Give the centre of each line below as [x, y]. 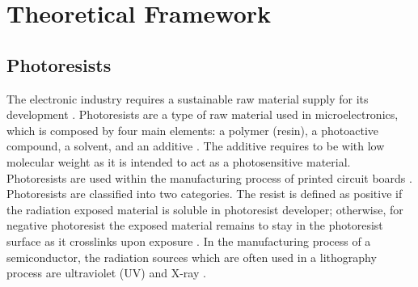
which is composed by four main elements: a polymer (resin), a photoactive [193, 130]
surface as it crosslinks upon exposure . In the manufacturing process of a [189, 241]
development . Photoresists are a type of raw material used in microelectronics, [203, 114]
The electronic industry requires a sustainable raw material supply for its [188, 98]
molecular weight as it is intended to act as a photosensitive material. [179, 161]
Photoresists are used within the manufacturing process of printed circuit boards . [209, 177]
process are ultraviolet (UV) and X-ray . [106, 273]
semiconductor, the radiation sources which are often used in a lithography [192, 257]
